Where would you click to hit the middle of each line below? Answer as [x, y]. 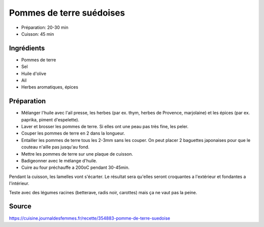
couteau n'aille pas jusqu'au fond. [55, 147]
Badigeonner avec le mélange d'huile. [59, 161]
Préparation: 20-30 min [45, 27]
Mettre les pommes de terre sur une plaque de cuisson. [77, 154]
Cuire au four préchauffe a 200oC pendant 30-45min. [75, 168]
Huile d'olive [34, 73]
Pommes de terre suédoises [67, 13]
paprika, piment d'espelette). [50, 119]
